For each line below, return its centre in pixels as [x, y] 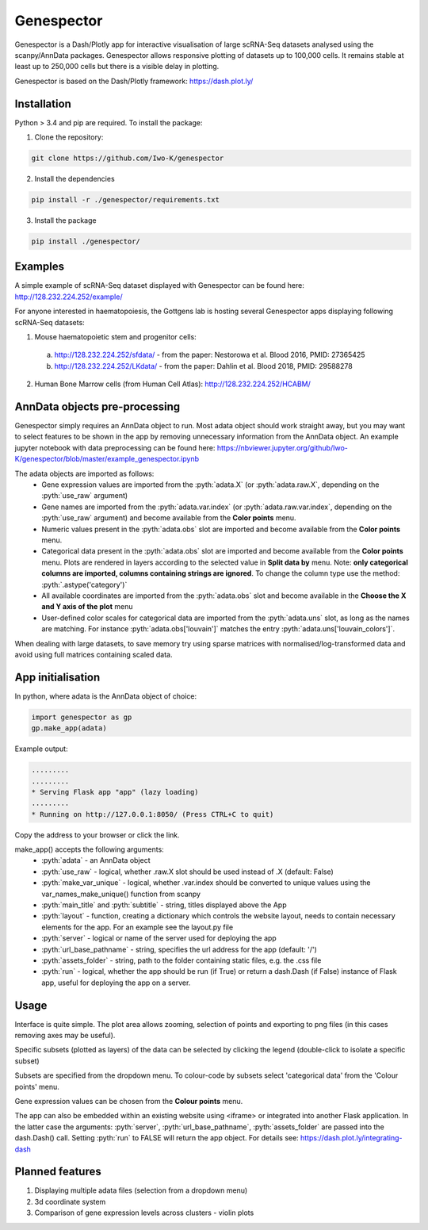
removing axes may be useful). [65, 1036]
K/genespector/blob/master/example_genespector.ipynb [107, 459]
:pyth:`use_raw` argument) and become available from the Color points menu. [169, 518]
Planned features [58, 1172]
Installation [43, 103]
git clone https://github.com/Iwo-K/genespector [128, 158]
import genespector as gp [82, 717]
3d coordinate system [70, 1201]
